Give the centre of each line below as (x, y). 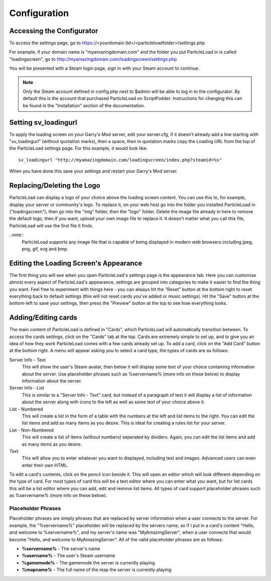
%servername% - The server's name (61, 548)
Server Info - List (27, 388)
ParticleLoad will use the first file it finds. (51, 225)
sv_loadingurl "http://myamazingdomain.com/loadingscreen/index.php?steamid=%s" (120, 160)
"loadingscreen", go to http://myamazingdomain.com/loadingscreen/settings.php (93, 59)
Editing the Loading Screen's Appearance (76, 263)
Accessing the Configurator (54, 31)
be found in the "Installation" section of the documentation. (84, 105)
